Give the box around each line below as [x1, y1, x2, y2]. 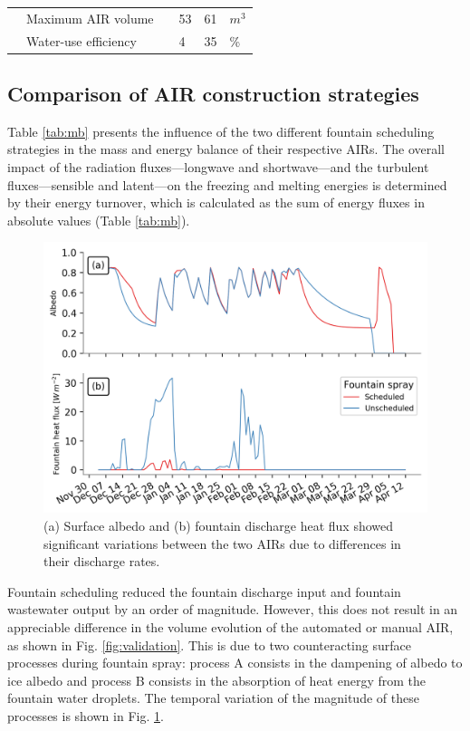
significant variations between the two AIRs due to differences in [43, 534, 401, 553]
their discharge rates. [43, 552, 160, 571]
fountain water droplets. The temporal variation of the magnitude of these [7, 688, 419, 707]
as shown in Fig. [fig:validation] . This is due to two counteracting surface [7, 635, 411, 654]
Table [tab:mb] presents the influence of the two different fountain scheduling [7, 121, 435, 140]
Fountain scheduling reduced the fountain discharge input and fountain [7, 582, 401, 601]
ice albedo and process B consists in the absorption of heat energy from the [7, 670, 427, 689]
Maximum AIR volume [26, 8, 154, 27]
